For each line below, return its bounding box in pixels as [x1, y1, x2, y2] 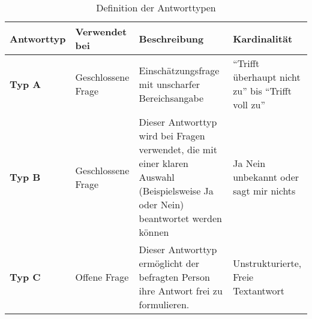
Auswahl [139, 170, 175, 184]
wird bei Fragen [139, 129, 205, 142]
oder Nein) [139, 198, 184, 211]
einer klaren [139, 156, 188, 170]
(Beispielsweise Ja [139, 184, 214, 198]
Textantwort [233, 284, 284, 297]
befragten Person [139, 270, 210, 284]
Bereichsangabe [139, 90, 204, 105]
